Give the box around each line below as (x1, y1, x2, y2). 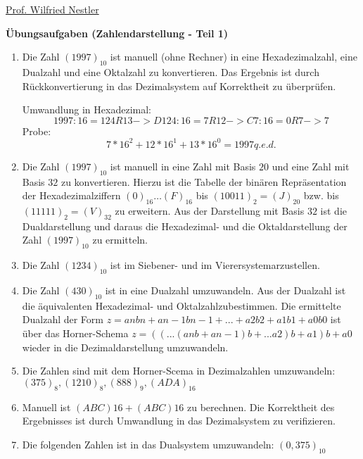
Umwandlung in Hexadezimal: (22, 102, 151, 117)
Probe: (22, 123, 51, 138)
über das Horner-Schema (22, 326, 129, 341)
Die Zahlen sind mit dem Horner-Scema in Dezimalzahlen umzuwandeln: (22, 363, 336, 378)
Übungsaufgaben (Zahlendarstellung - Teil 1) (6, 25, 229, 40)
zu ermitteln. (92, 232, 148, 247)
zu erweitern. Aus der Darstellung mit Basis (115, 203, 305, 218)
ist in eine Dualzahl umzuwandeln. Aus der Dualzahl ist (105, 283, 346, 298)
